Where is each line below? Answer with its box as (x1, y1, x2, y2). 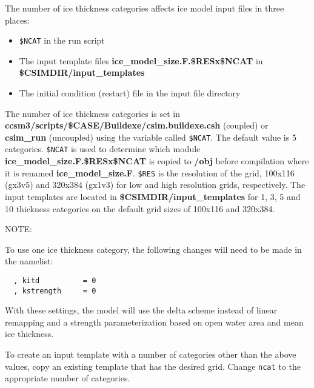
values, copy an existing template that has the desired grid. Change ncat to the (5, 360, 301, 372)
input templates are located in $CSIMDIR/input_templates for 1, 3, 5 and (5, 190, 301, 202)
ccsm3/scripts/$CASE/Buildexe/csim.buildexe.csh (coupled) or (5, 119, 269, 132)
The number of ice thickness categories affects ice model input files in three (5, 2, 284, 14)
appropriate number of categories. (5, 372, 130, 384)
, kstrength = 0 (13, 286, 96, 295)
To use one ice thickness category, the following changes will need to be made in (5, 242, 302, 255)
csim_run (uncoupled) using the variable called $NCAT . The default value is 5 (5, 130, 296, 143)
